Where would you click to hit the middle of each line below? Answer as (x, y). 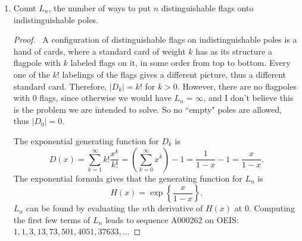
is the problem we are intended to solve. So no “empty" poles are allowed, (148, 109)
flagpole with (37, 63)
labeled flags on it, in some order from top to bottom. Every (180, 63)
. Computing (272, 208)
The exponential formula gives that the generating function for (128, 178)
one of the (32, 74)
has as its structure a (234, 51)
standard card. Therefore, (60, 86)
